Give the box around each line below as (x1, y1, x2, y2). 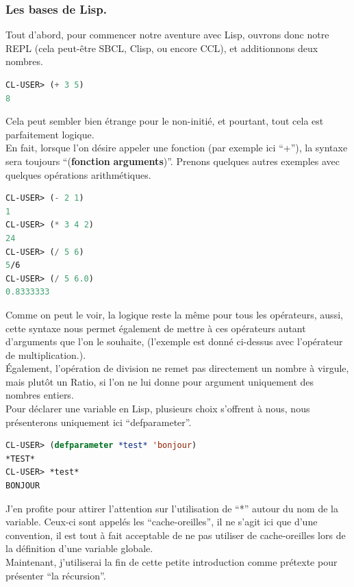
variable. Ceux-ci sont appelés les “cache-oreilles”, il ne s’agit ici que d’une (5, 514, 318, 529)
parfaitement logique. (5, 127, 94, 141)
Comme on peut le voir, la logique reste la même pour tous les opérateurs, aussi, (5, 307, 343, 321)
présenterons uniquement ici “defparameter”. (5, 414, 192, 429)
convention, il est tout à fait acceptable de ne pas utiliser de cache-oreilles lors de (5, 527, 346, 542)
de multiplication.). (5, 347, 86, 362)
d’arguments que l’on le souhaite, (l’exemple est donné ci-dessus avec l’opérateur (5, 334, 343, 349)
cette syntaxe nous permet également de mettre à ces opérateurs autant (5, 321, 306, 335)
